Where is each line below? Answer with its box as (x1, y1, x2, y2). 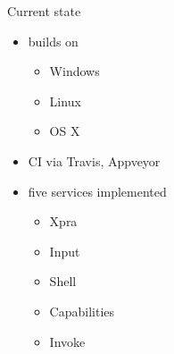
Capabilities (49, 301, 115, 320)
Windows (49, 62, 100, 80)
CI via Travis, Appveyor (28, 151, 161, 170)
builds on (28, 31, 79, 50)
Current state (7, 2, 81, 20)
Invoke (49, 332, 86, 350)
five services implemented (28, 181, 167, 200)
